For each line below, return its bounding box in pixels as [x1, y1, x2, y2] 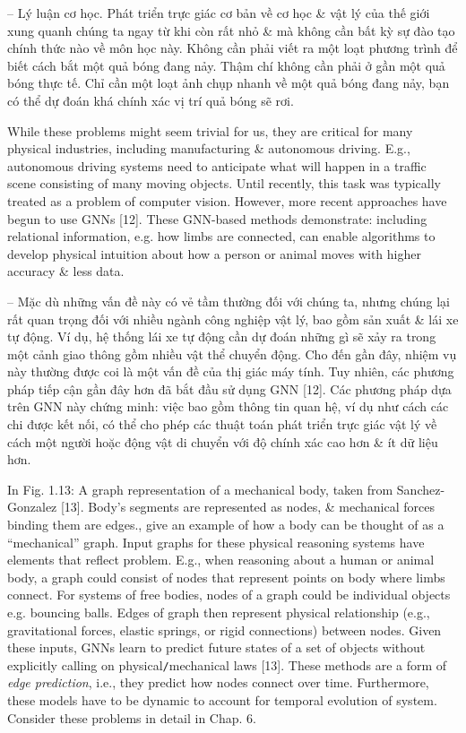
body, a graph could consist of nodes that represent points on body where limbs [7, 567, 445, 586]
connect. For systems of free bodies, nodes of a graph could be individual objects [7, 585, 451, 604]
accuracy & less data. [7, 262, 125, 280]
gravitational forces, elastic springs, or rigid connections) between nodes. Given [7, 620, 442, 639]
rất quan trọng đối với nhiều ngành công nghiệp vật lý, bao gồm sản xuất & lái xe [7, 309, 459, 328]
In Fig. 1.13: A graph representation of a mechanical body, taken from [7, 479, 393, 498]
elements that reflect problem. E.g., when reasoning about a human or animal [7, 550, 435, 569]
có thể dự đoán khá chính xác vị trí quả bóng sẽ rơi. [7, 91, 294, 109]
